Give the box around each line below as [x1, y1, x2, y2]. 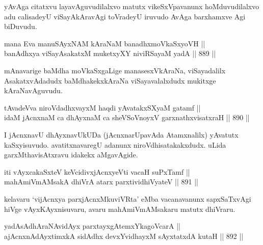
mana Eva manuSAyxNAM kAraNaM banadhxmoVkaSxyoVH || [4, 38, 205, 48]
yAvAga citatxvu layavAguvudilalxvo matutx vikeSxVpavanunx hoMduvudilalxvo [4, 1, 259, 11]
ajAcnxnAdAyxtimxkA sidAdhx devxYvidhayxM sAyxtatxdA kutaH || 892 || [4, 230, 244, 241]
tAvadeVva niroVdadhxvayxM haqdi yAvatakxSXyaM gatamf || [4, 102, 201, 113]
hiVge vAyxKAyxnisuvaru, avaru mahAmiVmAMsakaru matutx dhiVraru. [4, 203, 235, 214]
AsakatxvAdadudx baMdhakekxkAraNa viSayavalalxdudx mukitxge [4, 75, 216, 86]
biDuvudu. [4, 21, 37, 32]
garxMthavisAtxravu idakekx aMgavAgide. [4, 149, 138, 160]
